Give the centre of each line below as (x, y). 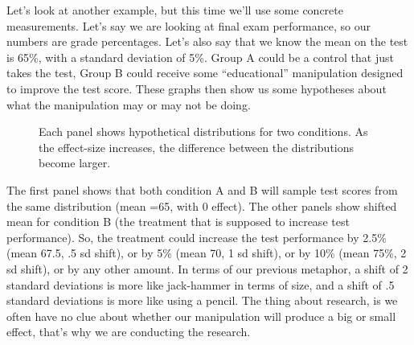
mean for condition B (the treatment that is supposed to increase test (178, 222)
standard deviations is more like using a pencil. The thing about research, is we (202, 300)
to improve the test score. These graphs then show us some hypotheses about (197, 88)
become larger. (75, 163)
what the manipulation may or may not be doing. (129, 104)
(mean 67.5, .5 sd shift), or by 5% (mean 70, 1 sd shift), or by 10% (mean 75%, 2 (207, 253)
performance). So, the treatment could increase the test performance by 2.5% (197, 237)
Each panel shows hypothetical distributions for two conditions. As (203, 131)
